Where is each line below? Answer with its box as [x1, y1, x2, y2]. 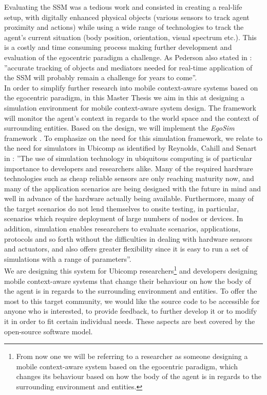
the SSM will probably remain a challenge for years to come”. [4, 72, 197, 83]
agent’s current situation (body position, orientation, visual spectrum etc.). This [4, 31, 257, 42]
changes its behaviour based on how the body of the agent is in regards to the [16, 371, 262, 382]
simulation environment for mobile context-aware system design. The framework [4, 102, 256, 113]
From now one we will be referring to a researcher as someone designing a [16, 351, 248, 362]
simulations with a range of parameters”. [4, 253, 131, 264]
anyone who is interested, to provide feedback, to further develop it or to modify [4, 306, 257, 316]
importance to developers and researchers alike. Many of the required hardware [4, 163, 253, 173]
